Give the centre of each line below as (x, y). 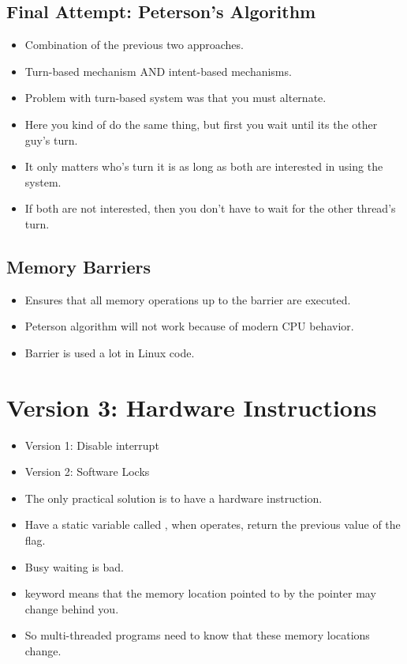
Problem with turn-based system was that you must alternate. (175, 98)
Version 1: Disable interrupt (92, 445)
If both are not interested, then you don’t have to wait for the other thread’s (210, 208)
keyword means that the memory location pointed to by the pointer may (200, 593)
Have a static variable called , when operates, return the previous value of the (213, 524)
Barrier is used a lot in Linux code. (110, 352)
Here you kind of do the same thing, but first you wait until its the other (201, 124)
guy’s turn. (51, 140)
